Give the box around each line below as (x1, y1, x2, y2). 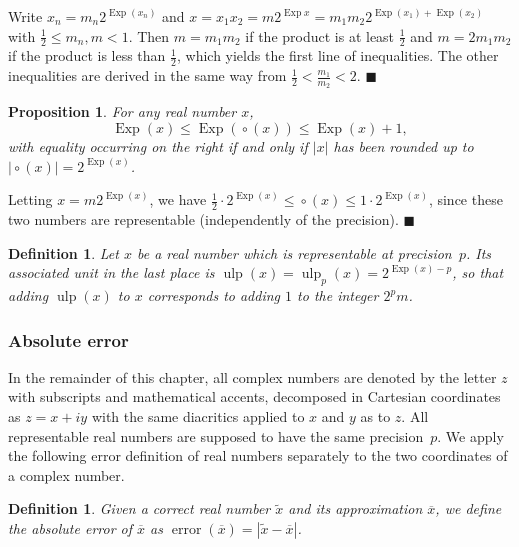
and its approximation (288, 498, 423, 519)
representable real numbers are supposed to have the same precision (8, 425, 424, 446)
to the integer (297, 285, 379, 306)
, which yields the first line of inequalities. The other (176, 45, 499, 66)
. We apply (437, 425, 504, 446)
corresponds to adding (147, 285, 281, 306)
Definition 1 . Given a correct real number (8, 498, 271, 519)
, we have (149, 189, 207, 210)
